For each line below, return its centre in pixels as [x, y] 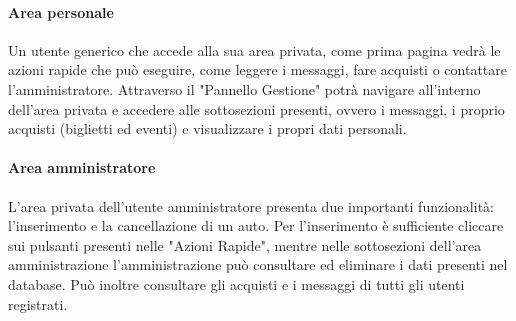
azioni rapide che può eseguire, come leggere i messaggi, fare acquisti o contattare [257, 69]
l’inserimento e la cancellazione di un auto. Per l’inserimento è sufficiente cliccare [256, 225]
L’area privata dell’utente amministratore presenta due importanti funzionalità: [251, 205]
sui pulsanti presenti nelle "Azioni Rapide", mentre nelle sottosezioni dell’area [245, 244]
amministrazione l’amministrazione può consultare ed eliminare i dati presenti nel [258, 264]
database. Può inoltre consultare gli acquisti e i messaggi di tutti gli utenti [236, 283]
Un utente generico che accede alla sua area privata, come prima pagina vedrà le [254, 49]
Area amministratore [82, 167]
